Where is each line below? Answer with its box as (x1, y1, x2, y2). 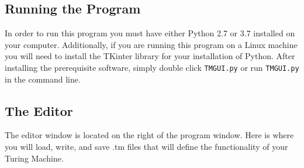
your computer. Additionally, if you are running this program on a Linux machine (5, 38, 298, 50)
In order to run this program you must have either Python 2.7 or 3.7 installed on (5, 27, 295, 39)
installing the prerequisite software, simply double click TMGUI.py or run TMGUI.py (5, 61, 299, 73)
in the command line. (5, 73, 81, 85)
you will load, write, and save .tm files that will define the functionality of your (5, 140, 288, 153)
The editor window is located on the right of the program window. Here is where (5, 129, 294, 141)
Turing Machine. (5, 152, 64, 164)
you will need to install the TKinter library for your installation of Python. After (5, 50, 295, 62)
